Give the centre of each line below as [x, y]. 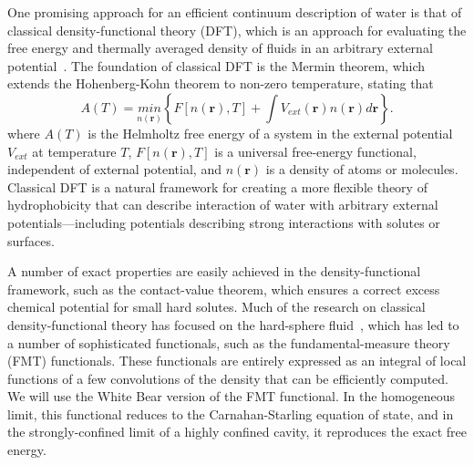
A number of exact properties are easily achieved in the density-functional [214, 271]
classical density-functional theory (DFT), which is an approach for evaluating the [237, 30]
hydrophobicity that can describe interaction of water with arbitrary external [223, 205]
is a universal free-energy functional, [315, 151]
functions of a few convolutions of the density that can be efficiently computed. [228, 378]
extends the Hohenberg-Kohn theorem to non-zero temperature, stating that [221, 83]
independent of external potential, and [114, 169]
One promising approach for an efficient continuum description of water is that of [235, 12]
